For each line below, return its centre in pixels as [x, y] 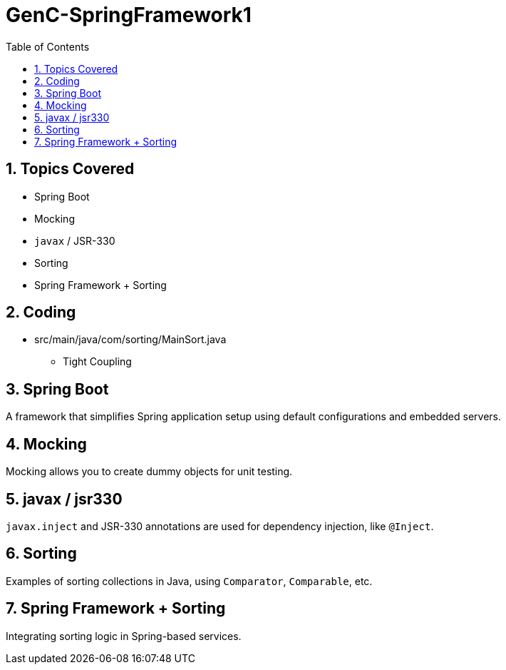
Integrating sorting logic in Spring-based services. [124, 636]
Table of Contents [48, 46]
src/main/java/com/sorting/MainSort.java [130, 340]
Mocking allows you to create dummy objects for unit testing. [149, 472]
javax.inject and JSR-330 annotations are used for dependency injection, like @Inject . [220, 526]
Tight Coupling [97, 362]
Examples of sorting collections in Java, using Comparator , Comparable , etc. [189, 581]
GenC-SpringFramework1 [129, 15]
